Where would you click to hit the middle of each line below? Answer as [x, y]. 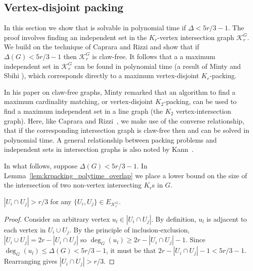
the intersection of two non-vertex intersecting [73, 185]
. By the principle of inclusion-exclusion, [129, 229]
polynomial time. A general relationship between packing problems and [110, 139]
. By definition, [174, 219]
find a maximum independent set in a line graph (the [84, 111]
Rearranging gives [31, 261]
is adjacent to [227, 219]
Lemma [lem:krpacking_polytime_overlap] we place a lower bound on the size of [126, 175]
